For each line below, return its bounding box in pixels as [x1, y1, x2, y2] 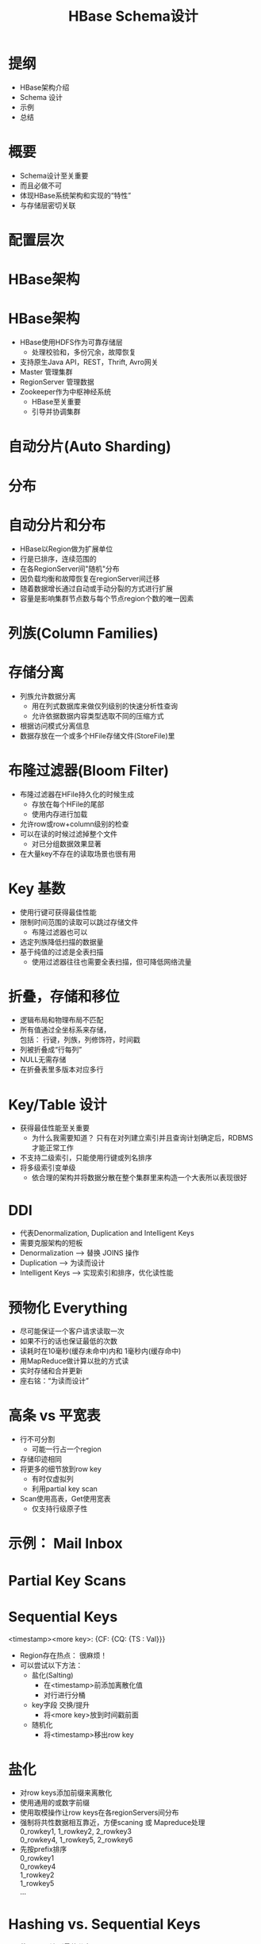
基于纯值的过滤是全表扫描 [19, 947, 104, 957]
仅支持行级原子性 [31, 1504, 88, 1513]
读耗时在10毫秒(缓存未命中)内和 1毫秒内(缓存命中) [19, 1346, 182, 1356]
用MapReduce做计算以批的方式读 [19, 1356, 129, 1366]
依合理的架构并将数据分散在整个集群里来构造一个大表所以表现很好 [31, 1173, 248, 1183]
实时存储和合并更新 [19, 1366, 83, 1376]
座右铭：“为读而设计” [19, 1376, 90, 1386]
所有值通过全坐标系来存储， [19, 1025, 111, 1035]
